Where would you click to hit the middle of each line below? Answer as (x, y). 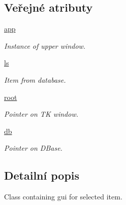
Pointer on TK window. (41, 114)
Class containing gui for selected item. (63, 197)
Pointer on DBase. (33, 148)
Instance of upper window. (45, 45)
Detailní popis (42, 175)
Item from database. (35, 79)
